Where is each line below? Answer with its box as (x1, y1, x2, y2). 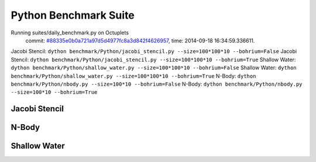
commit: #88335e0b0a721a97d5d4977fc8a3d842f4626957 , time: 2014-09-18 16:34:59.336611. (25, 37, 255, 44)
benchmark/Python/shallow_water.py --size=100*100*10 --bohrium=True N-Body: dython (11, 72, 256, 79)
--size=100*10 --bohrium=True (11, 89, 98, 96)
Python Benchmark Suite (11, 9, 135, 22)
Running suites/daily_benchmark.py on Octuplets (11, 29, 129, 36)
